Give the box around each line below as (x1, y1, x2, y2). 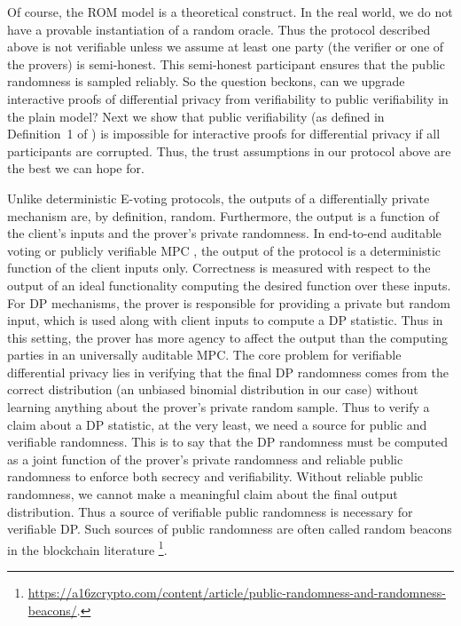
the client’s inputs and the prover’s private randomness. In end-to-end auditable (7, 224, 441, 242)
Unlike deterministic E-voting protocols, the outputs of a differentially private (7, 188, 430, 207)
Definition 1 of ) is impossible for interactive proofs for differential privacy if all (7, 124, 441, 143)
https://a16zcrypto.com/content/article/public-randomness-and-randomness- (27, 583, 446, 602)
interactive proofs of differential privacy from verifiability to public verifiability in (7, 89, 449, 107)
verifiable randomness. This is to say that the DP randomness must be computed (7, 432, 448, 451)
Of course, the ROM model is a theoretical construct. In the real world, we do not (7, 3, 453, 20)
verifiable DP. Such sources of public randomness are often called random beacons (7, 519, 452, 538)
